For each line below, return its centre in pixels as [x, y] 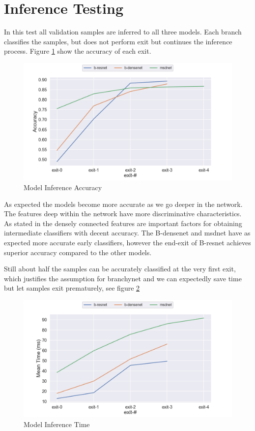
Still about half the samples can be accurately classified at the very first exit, [120, 269]
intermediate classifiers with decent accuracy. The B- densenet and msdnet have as [127, 233]
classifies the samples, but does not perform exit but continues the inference [118, 41]
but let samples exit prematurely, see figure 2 [72, 288]
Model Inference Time [57, 424]
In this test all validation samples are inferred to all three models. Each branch [123, 32]
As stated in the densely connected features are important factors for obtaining [123, 223]
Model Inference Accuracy [63, 187]
